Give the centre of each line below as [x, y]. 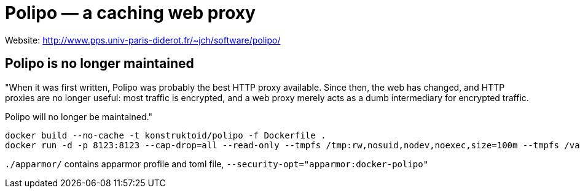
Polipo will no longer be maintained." [79, 116]
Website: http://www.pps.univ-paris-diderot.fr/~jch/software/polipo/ [143, 40]
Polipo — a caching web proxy [130, 13]
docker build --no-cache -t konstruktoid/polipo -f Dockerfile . [166, 135]
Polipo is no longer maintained [100, 64]
